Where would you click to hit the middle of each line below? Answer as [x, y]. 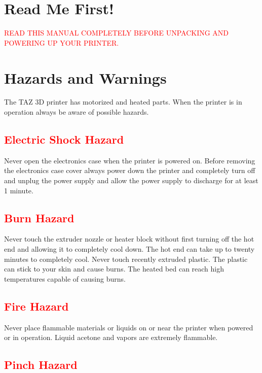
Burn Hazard [39, 217]
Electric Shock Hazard [64, 139]
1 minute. [19, 190]
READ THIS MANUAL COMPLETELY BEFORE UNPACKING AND [117, 33]
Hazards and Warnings [85, 77]
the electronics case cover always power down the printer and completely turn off [130, 170]
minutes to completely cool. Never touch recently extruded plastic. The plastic [126, 259]
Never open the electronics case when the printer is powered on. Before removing [130, 160]
